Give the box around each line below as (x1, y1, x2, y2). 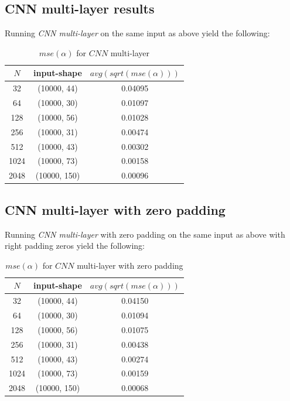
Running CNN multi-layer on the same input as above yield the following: (5, 27, 270, 39)
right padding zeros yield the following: (5, 239, 145, 252)
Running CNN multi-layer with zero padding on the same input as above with (5, 228, 285, 240)
